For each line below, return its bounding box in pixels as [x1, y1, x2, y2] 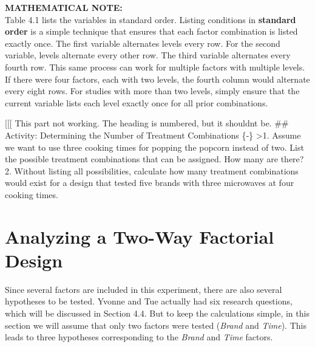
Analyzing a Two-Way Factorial [5, 224, 274, 249]
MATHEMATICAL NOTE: [5, 1, 123, 13]
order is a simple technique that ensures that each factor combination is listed [5, 25, 298, 38]
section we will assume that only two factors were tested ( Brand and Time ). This [5, 318, 307, 331]
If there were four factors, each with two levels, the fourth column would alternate [5, 72, 310, 85]
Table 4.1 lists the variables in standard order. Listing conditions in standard [5, 13, 296, 26]
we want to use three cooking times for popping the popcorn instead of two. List [5, 140, 304, 153]
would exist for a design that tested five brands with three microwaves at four [5, 176, 294, 189]
